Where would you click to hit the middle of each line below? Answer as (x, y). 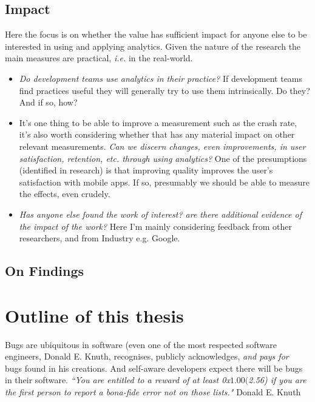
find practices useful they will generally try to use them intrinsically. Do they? (164, 90)
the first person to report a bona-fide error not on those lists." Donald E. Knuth (153, 391)
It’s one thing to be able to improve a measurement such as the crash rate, (158, 122)
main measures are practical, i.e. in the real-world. (99, 58)
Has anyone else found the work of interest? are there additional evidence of (160, 214)
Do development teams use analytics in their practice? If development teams (161, 78)
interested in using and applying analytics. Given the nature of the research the (153, 46)
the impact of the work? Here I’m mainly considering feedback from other (155, 226)
